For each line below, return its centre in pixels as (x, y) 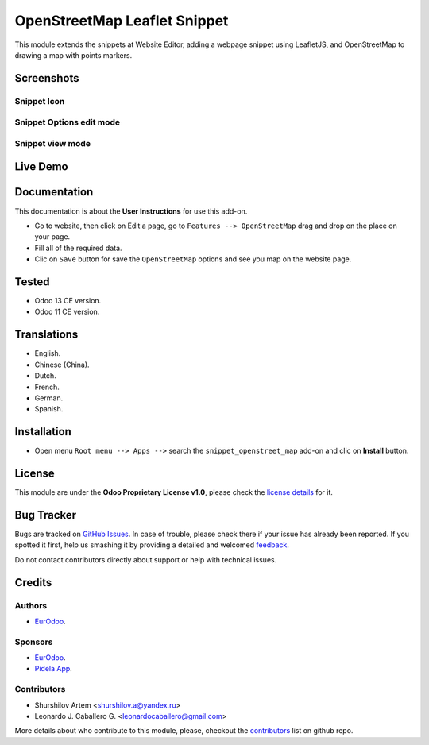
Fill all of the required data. (78, 248)
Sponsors (34, 642)
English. (48, 353)
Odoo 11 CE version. (67, 312)
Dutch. (46, 376)
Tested (32, 282)
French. (47, 387)
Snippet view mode (53, 143)
